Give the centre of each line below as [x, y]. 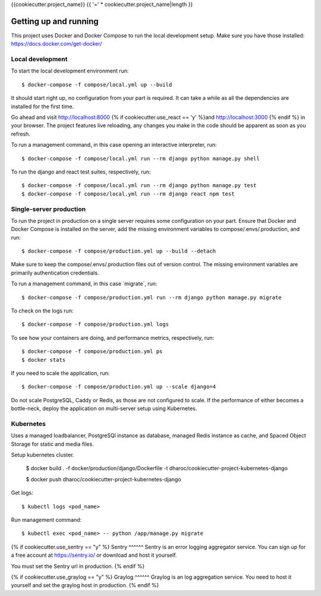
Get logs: [22, 493]
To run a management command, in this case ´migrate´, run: [84, 284]
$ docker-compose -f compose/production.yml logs [95, 324]
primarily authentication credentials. [55, 273]
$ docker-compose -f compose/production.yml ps [92, 351]
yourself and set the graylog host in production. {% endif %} [85, 585]
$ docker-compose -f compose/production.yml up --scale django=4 [119, 387]
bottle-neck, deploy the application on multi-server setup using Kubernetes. [104, 409]
